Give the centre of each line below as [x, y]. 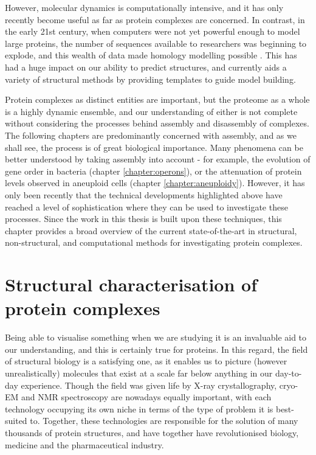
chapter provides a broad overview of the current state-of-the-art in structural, [151, 230]
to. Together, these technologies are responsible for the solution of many [164, 421]
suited [16, 421]
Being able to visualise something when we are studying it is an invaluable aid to [156, 337]
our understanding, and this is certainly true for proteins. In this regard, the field [156, 349]
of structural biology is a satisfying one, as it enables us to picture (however [146, 361]
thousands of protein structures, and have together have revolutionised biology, [152, 432]
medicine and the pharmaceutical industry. [84, 444]
